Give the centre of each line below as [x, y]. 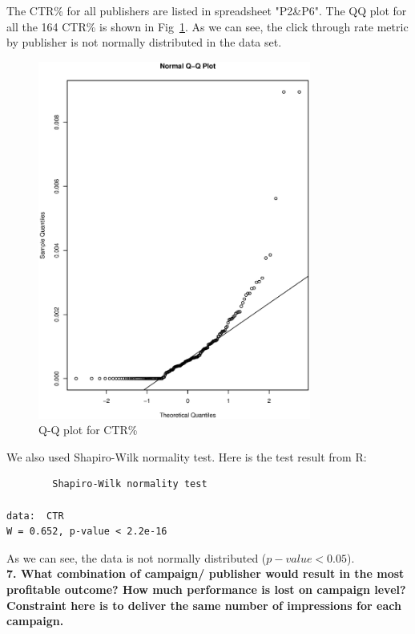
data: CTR [35, 516]
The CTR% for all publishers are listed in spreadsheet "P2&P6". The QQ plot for [207, 10]
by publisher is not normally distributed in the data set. [144, 42]
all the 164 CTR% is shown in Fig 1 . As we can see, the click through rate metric [207, 26]
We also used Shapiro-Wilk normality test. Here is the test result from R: [187, 456]
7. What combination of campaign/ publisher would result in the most [205, 573]
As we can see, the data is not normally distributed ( [137, 557]
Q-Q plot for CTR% [88, 430]
